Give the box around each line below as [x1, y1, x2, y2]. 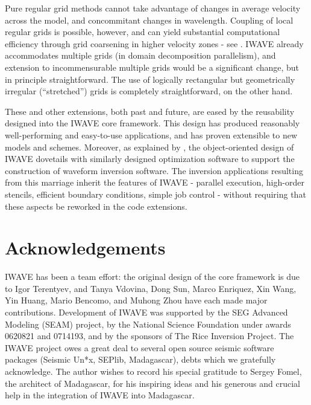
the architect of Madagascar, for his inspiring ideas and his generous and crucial [5, 377, 300, 389]
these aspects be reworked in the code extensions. [5, 199, 187, 212]
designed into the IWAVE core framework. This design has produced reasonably [5, 117, 300, 129]
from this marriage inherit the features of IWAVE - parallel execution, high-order [5, 176, 304, 189]
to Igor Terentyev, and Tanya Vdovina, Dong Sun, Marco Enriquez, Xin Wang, [5, 282, 297, 294]
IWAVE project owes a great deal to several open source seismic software [5, 341, 274, 354]
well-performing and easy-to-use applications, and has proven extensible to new [5, 128, 298, 141]
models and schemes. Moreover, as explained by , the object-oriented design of [5, 140, 294, 153]
